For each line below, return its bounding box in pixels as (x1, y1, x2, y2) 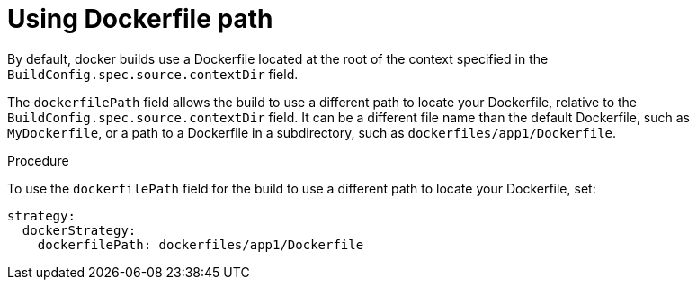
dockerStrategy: (22, 222, 137, 238)
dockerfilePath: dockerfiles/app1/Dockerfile (37, 237, 364, 252)
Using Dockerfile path (7, 4, 273, 34)
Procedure (7, 152, 69, 168)
